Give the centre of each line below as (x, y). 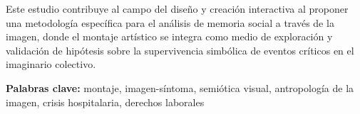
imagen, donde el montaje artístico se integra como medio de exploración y (169, 36)
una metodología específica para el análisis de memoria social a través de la (170, 22)
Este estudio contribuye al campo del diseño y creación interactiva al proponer (177, 8)
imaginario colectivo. (51, 64)
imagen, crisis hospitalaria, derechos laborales (105, 102)
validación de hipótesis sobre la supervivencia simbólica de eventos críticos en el (180, 50)
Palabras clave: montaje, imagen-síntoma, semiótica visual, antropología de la (180, 87)
